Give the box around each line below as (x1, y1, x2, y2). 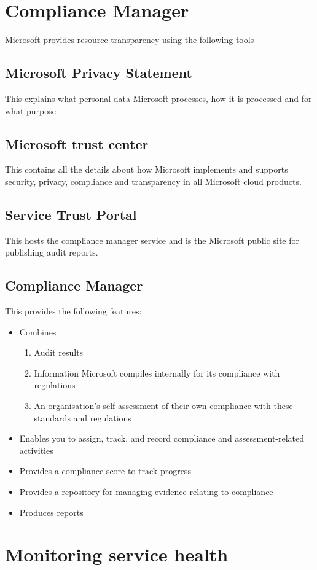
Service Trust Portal (5, 205, 137, 224)
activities (19, 443, 53, 456)
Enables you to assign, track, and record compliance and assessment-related (19, 432, 305, 445)
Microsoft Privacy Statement (5, 63, 192, 82)
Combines (19, 325, 57, 338)
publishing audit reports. (5, 246, 98, 259)
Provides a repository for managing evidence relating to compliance (19, 485, 273, 498)
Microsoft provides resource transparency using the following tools (5, 33, 254, 46)
